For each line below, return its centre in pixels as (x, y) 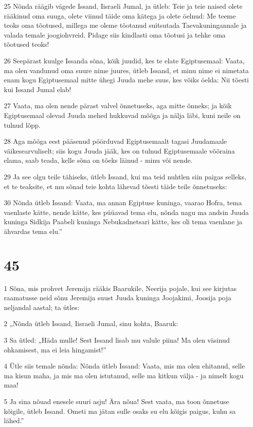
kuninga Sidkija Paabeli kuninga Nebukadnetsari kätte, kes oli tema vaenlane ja (123, 222)
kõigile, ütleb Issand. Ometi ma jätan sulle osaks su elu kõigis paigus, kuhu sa (120, 411)
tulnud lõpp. (22, 125)
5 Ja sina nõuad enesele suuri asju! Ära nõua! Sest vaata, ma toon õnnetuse (117, 401)
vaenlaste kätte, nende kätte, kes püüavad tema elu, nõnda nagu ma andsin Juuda (126, 212)
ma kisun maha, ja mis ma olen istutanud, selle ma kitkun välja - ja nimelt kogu (124, 375)
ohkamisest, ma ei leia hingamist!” (55, 349)
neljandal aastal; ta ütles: (42, 307)
